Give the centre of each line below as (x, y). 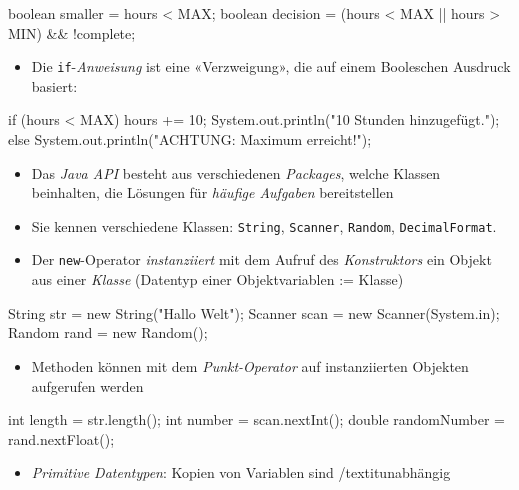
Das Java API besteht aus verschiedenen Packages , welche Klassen (236, 172)
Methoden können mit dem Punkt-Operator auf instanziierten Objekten (250, 365)
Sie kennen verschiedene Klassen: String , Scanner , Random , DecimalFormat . (264, 225)
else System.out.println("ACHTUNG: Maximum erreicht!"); (190, 139)
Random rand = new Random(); (108, 332)
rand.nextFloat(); (61, 438)
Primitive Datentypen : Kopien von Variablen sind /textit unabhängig (241, 472)
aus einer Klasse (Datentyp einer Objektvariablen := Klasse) (217, 279)
